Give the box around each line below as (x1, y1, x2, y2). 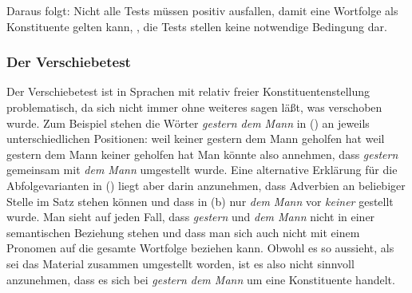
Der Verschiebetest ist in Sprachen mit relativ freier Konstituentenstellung (6, 83, 370, 100)
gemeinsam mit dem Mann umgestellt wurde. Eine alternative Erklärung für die (6, 161, 398, 178)
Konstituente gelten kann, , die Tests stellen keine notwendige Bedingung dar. (6, 18, 387, 34)
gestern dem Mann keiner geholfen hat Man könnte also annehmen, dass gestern (6, 145, 398, 162)
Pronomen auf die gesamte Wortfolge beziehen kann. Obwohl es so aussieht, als (6, 240, 394, 256)
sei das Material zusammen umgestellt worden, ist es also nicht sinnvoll (6, 255, 355, 271)
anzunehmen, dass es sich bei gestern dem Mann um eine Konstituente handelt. (6, 271, 395, 287)
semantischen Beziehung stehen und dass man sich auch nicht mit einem (6, 224, 360, 240)
